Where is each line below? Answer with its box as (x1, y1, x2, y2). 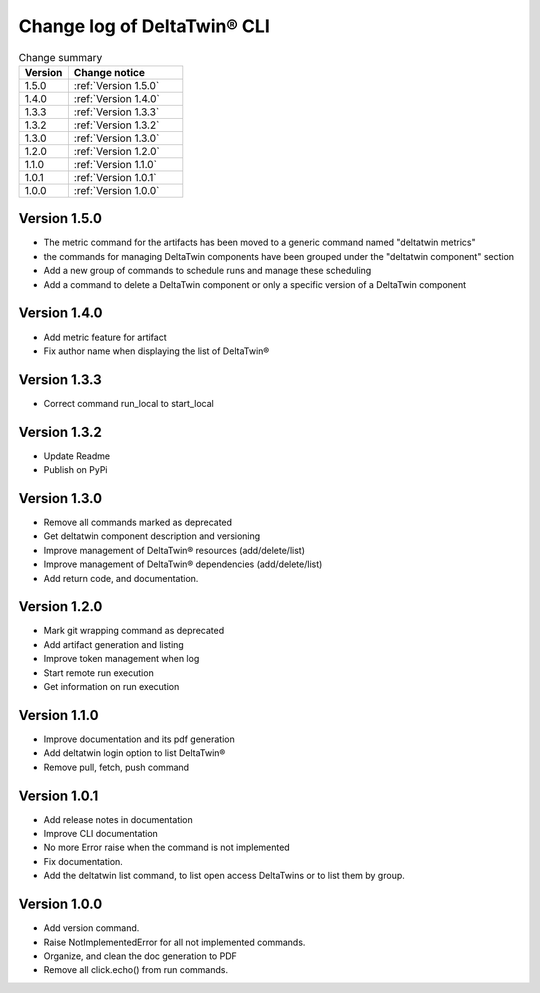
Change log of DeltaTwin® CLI (18, 15, 270, 37)
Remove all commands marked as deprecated (43, 516, 233, 529)
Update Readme (43, 450, 110, 462)
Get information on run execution (43, 681, 180, 693)
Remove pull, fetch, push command (43, 761, 190, 773)
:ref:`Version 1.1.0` (73, 157, 157, 171)
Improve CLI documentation (43, 828, 159, 840)
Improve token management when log (43, 653, 200, 665)
